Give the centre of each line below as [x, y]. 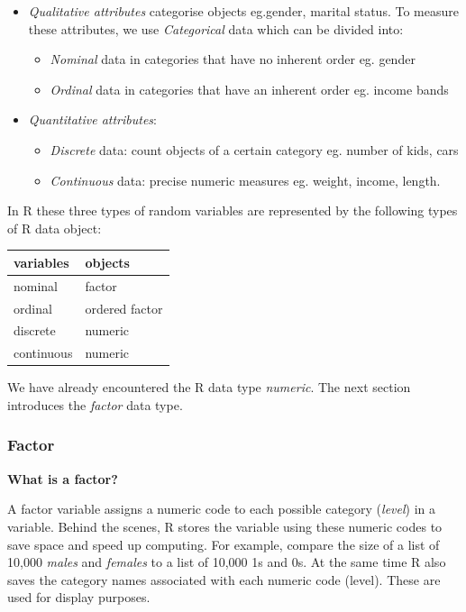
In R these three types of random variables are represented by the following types [233, 210]
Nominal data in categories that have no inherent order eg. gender [233, 59]
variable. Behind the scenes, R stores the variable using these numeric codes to [225, 526]
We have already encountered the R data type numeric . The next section [209, 387]
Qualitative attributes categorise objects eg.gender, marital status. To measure [243, 11]
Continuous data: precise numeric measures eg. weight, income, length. [245, 180]
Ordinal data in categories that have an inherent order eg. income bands [249, 89]
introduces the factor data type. [95, 404]
